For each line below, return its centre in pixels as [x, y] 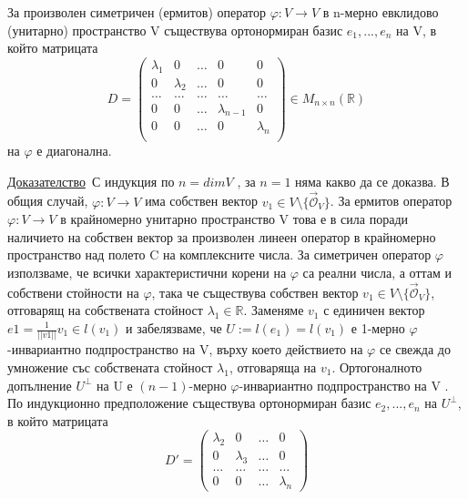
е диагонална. [74, 151]
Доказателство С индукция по [91, 181]
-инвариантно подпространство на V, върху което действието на [185, 349]
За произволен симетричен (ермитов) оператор [137, 12]
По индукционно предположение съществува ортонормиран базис [189, 403]
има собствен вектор [202, 201]
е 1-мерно [378, 328]
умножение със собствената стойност [110, 367]
